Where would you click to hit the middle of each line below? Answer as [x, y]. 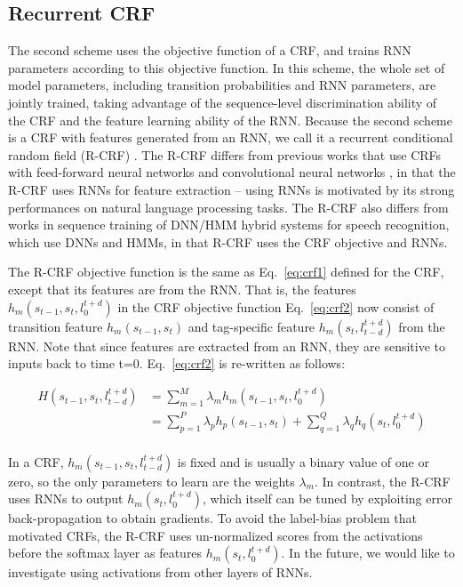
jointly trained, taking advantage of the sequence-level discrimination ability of [223, 102]
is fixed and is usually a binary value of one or [303, 461]
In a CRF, [36, 461]
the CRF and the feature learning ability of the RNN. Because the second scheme [230, 120]
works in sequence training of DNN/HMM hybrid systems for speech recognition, [229, 225]
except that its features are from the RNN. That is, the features [182, 289]
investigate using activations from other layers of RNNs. [160, 572]
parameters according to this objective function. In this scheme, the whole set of [227, 67]
